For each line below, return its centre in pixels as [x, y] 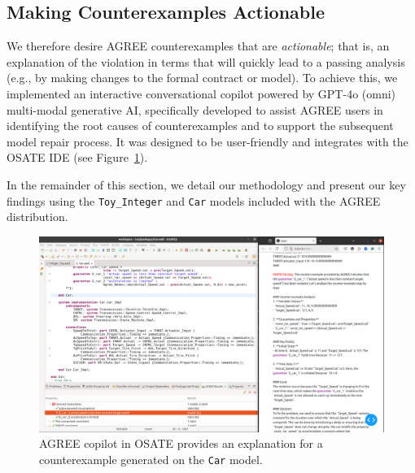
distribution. [37, 217]
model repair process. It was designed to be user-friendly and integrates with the [207, 141]
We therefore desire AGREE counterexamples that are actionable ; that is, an [198, 46]
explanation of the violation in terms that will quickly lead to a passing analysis [206, 61]
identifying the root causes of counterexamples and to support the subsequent [200, 126]
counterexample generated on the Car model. [151, 459]
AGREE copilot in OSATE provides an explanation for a [181, 443]
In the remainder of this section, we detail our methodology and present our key [206, 184]
